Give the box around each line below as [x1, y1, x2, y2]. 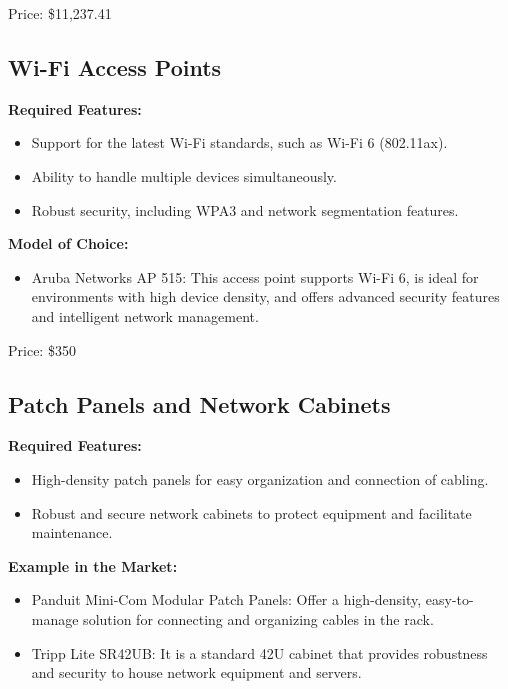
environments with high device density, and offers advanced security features [31, 286, 500, 307]
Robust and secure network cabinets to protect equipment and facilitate [31, 502, 472, 523]
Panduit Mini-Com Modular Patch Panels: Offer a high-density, [31, 589, 422, 610]
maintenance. [31, 522, 113, 543]
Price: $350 [8, 339, 76, 360]
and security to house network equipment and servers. [31, 662, 362, 683]
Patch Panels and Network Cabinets [8, 388, 391, 419]
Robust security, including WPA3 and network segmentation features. [31, 199, 459, 220]
